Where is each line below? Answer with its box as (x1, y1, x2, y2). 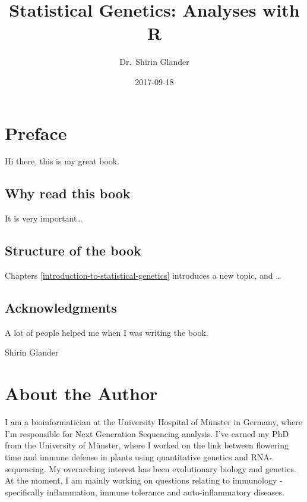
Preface (5, 120, 67, 145)
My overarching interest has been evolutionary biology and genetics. (49, 462, 296, 475)
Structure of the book (5, 241, 141, 260)
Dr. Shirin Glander (119, 55, 189, 68)
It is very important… (5, 212, 83, 225)
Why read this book (5, 184, 131, 202)
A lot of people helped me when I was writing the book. (5, 326, 208, 338)
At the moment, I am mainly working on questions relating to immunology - (5, 474, 283, 487)
